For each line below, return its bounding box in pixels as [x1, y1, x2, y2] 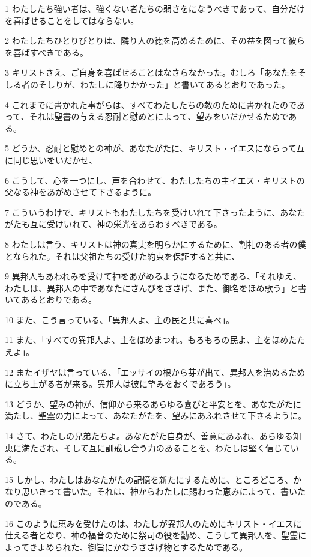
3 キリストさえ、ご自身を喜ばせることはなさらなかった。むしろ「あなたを [5, 66, 298, 79]
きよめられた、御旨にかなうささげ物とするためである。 [29, 540, 247, 553]
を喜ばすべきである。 [5, 46, 88, 58]
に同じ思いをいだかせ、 [5, 153, 97, 166]
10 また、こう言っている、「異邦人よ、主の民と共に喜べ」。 [5, 313, 234, 326]
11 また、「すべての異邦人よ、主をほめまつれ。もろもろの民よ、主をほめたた [5, 333, 306, 346]
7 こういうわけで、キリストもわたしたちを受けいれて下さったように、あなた [5, 205, 306, 218]
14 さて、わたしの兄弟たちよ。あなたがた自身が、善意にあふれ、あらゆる [5, 430, 293, 442]
